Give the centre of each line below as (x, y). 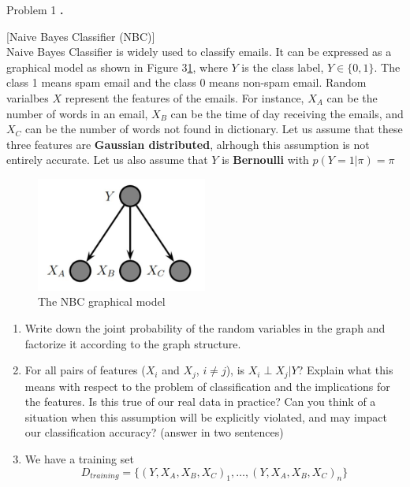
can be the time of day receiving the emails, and (287, 113)
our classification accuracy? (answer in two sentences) (154, 432)
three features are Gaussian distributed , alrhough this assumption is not (188, 144)
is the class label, (283, 67)
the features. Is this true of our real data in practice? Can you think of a (200, 401)
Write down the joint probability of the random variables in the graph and (205, 327)
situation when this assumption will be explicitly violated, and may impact (206, 416)
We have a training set (79, 459)
